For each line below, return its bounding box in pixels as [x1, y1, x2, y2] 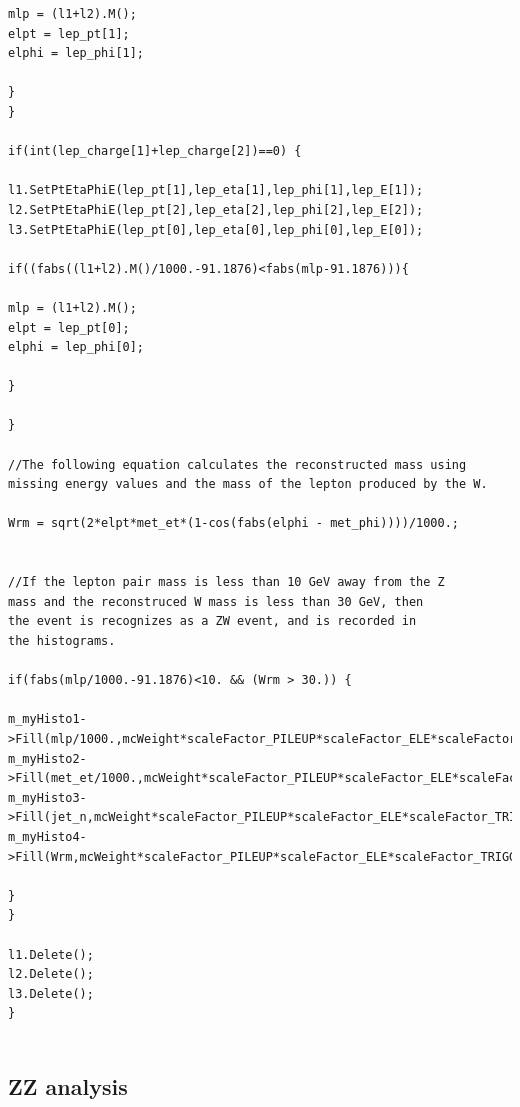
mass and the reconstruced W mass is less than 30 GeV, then [8, 594, 424, 609]
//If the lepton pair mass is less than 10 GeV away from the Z [8, 575, 445, 590]
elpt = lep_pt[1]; [8, 26, 130, 41]
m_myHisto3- [8, 790, 87, 805]
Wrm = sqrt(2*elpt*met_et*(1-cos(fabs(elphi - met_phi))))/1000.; [8, 516, 460, 531]
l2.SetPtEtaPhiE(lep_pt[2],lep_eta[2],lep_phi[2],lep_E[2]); [8, 202, 424, 217]
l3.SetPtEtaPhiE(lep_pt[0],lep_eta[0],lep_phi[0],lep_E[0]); [8, 222, 424, 237]
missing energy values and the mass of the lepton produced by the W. [8, 477, 488, 492]
